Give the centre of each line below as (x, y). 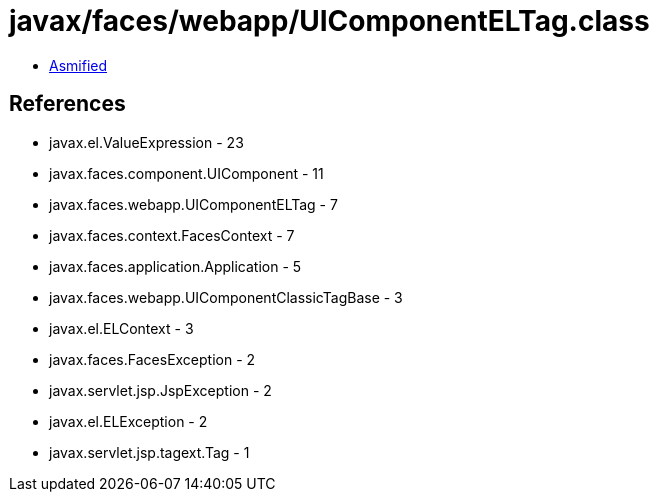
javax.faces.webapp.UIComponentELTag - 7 (193, 204)
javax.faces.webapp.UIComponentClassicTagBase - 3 (226, 297)
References (67, 104)
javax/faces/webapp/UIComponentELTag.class (329, 21)
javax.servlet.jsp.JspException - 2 (160, 390)
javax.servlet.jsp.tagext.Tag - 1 (149, 452)
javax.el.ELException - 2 (128, 421)
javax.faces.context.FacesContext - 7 (172, 235)
